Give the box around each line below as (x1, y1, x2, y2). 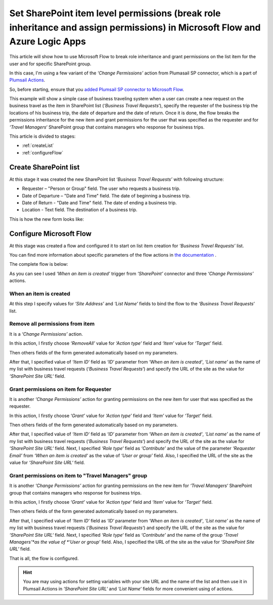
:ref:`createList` (22, 142, 54, 149)
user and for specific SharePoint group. (9, 61, 92, 67)
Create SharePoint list (9, 163, 80, 172)
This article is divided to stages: (9, 133, 76, 139)
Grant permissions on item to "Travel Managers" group (9, 472, 148, 479)
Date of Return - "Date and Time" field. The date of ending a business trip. (22, 199, 177, 206)
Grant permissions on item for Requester (9, 385, 112, 392)
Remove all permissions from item (9, 320, 95, 328)
